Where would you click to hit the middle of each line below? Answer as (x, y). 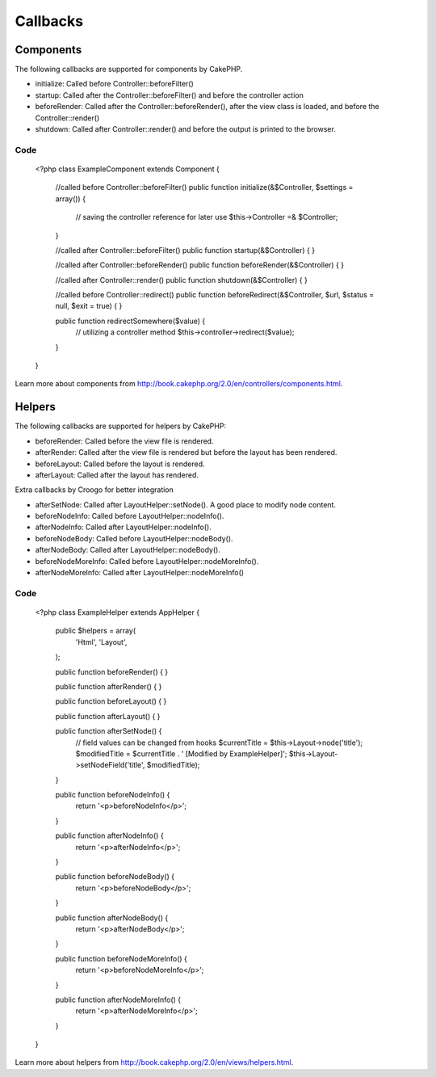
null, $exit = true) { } (89, 306)
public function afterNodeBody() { (112, 918)
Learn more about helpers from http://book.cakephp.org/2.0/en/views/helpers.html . (154, 1062)
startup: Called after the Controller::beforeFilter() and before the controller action (170, 95)
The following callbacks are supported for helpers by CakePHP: (120, 426)
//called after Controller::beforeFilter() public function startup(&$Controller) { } (185, 250)
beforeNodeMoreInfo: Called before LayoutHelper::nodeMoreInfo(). (147, 561)
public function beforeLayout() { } (111, 701)
